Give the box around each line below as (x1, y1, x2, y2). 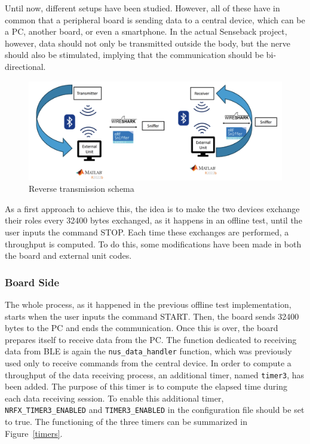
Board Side (5, 274, 60, 289)
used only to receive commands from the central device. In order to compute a (5, 357, 291, 369)
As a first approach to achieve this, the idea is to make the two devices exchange (5, 202, 300, 215)
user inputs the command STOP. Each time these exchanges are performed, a (5, 225, 289, 238)
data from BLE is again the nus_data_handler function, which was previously (5, 345, 292, 357)
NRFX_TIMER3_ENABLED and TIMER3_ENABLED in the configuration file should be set (5, 403, 305, 416)
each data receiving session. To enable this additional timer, (5, 391, 224, 404)
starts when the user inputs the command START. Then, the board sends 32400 (5, 310, 299, 322)
